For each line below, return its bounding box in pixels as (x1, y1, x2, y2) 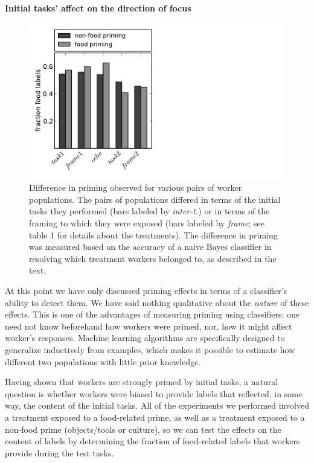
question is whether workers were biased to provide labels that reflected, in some (5, 387, 303, 400)
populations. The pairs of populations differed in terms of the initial (29, 193, 281, 205)
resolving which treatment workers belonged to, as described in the (29, 252, 277, 264)
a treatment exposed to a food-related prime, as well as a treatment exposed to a (5, 410, 305, 423)
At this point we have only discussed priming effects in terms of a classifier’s (5, 284, 287, 296)
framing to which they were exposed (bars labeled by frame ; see (29, 217, 264, 229)
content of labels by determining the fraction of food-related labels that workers (5, 435, 300, 447)
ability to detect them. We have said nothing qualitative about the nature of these (5, 296, 309, 308)
